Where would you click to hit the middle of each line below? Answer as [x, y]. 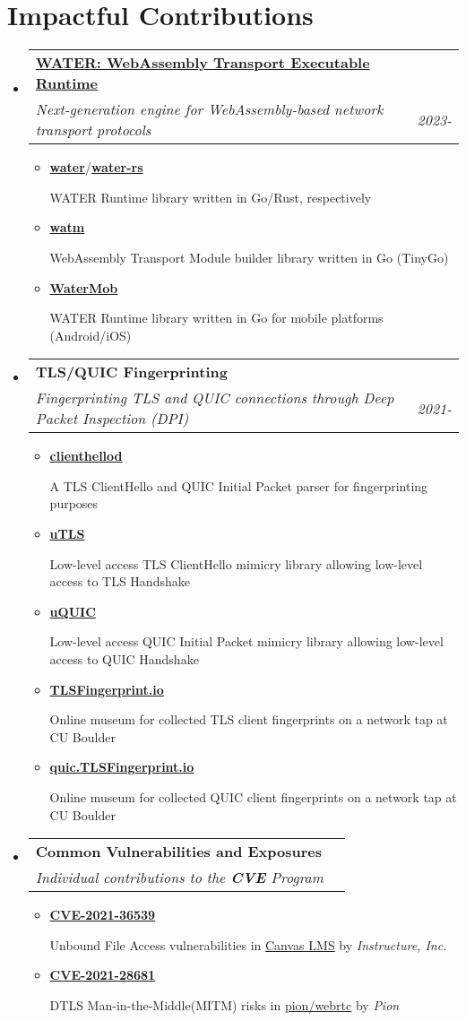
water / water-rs [96, 167]
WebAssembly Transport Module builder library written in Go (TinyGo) [249, 257]
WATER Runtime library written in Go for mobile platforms [216, 318]
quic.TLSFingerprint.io [122, 767]
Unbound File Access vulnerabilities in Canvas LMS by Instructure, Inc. [248, 944]
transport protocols [93, 130]
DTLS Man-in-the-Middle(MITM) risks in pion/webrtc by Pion [224, 1004]
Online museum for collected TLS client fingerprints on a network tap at [249, 719]
